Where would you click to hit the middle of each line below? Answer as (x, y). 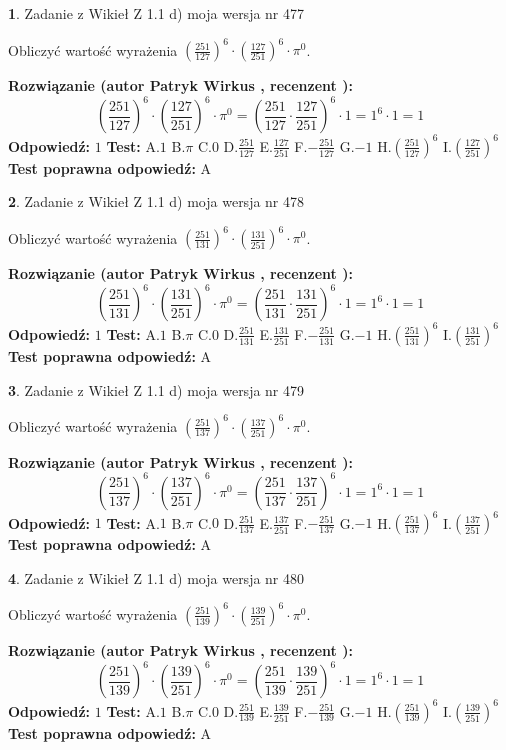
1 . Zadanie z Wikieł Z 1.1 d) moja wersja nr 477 (156, 13)
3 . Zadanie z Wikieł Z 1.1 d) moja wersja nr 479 (156, 389)
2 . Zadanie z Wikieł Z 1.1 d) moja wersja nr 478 (156, 201)
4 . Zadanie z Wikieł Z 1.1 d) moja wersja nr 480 (156, 577)
